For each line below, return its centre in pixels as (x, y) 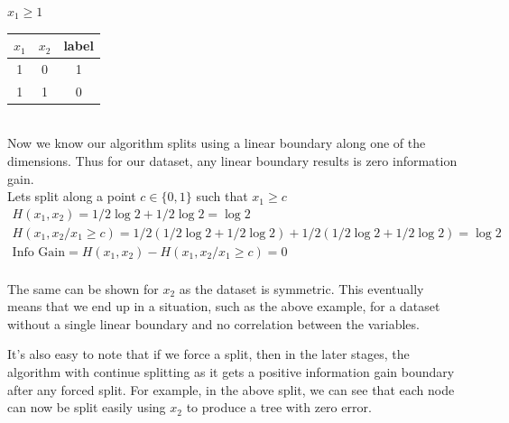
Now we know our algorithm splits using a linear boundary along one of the (217, 143)
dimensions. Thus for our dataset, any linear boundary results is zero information (232, 161)
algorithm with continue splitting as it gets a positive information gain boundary (231, 371)
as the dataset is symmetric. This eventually (301, 288)
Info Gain (39, 252)
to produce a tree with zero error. (279, 407)
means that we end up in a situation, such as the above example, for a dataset (224, 306)
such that (222, 196)
